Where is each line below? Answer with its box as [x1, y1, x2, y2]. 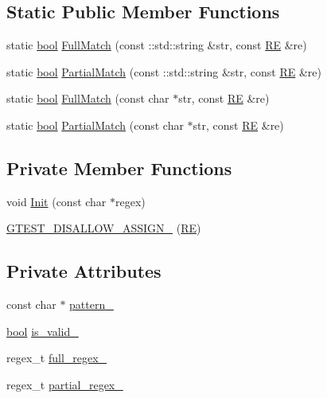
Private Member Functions [6, 155, 232, 180]
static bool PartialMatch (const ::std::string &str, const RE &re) [6, 63, 322, 80]
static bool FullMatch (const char [6, 90, 169, 107]
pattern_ [69, 296, 114, 313]
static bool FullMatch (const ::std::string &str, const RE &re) [6, 37, 307, 53]
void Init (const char [6, 193, 107, 209]
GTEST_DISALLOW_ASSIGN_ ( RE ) [6, 220, 201, 236]
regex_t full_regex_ [6, 349, 107, 366]
